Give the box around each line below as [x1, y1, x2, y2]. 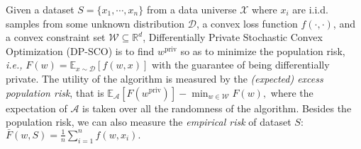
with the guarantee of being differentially [152, 57, 330, 72]
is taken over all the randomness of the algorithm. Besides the [82, 100, 352, 115]
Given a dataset [6, 2, 74, 16]
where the [270, 85, 313, 100]
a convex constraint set [6, 30, 106, 44]
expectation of [6, 100, 67, 115]
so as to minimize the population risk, [180, 43, 345, 58]
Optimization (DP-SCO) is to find [6, 43, 155, 58]
